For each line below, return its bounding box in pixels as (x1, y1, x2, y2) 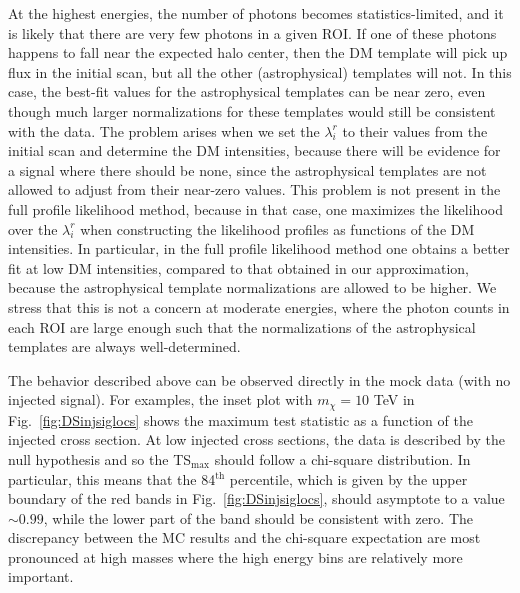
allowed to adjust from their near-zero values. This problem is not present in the (8, 179, 501, 200)
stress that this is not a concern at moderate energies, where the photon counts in (8, 296, 510, 317)
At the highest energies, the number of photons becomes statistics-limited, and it (8, 3, 504, 23)
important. (8, 566, 74, 587)
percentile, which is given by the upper (229, 468, 468, 489)
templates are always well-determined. (8, 336, 241, 357)
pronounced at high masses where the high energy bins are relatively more (8, 546, 463, 567)
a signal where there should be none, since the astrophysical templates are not (8, 159, 487, 180)
